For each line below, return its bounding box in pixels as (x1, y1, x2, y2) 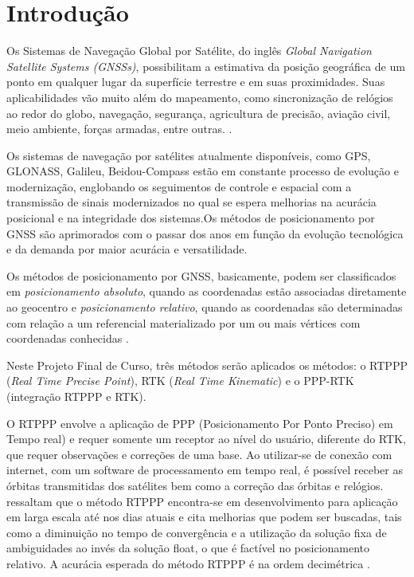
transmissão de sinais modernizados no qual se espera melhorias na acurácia (6, 194, 377, 210)
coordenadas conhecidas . (6, 330, 129, 347)
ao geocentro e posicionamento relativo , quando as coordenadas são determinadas (6, 299, 403, 316)
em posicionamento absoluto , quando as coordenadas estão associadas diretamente (6, 283, 407, 300)
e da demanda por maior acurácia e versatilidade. (6, 241, 248, 257)
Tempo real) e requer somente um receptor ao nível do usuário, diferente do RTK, (6, 430, 406, 447)
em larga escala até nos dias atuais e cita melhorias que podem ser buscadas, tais (6, 508, 402, 525)
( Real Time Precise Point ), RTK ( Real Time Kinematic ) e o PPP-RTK (6, 372, 354, 389)
